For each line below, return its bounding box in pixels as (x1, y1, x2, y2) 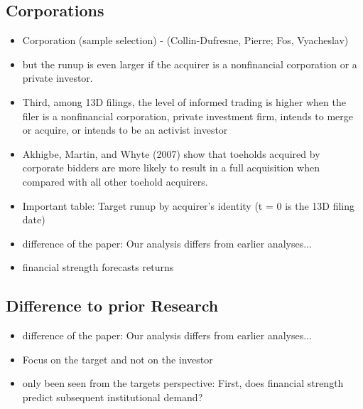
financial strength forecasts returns (22, 260, 174, 275)
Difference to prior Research (6, 294, 219, 317)
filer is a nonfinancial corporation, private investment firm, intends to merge (22, 108, 354, 123)
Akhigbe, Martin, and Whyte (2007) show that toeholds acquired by (22, 146, 320, 161)
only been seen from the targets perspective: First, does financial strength (22, 376, 344, 391)
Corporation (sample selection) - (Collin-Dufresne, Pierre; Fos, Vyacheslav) (22, 33, 349, 48)
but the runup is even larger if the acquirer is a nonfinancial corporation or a (22, 56, 357, 71)
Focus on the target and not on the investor (22, 351, 213, 366)
